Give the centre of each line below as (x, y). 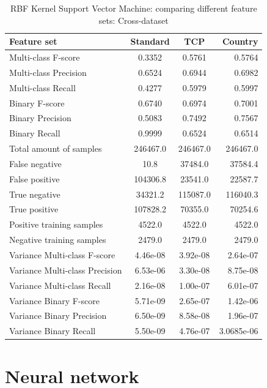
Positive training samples (56, 224)
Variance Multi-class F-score (62, 255)
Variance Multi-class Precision (66, 270)
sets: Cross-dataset (133, 20)
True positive (34, 209)
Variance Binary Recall (53, 331)
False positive (35, 178)
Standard (150, 41)
